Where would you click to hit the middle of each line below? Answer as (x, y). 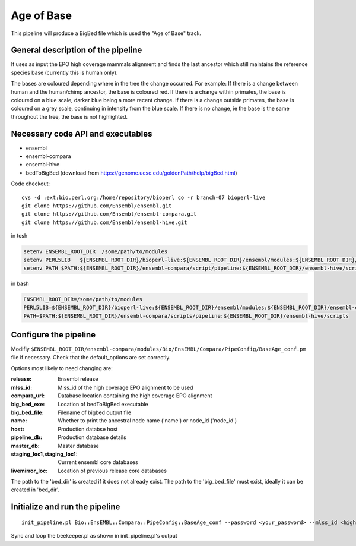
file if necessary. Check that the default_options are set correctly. (91, 357)
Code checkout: (31, 184)
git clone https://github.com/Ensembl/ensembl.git (97, 206)
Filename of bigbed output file (95, 412)
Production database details (92, 437)
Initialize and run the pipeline (66, 507)
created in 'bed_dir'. (35, 490)
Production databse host (88, 429)
